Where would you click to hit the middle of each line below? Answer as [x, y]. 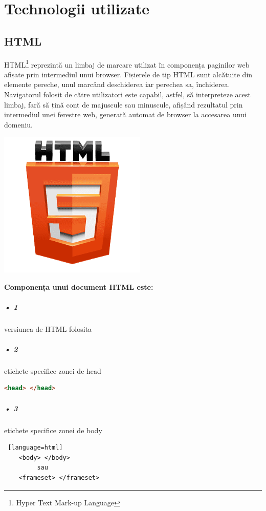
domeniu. [19, 124]
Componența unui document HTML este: [79, 286]
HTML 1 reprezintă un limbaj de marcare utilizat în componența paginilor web [127, 63]
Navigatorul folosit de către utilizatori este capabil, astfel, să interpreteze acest [127, 94]
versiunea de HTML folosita [48, 328]
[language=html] [35, 448]
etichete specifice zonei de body [53, 430]
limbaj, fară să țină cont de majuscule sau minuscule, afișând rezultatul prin [124, 104]
